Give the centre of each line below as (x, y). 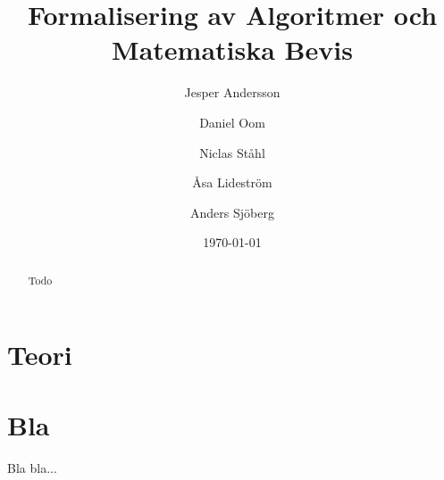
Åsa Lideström (232, 182)
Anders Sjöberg (232, 212)
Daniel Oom (232, 122)
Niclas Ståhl (232, 152)
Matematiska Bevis (232, 50)
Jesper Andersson (232, 92)
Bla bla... (32, 467)
